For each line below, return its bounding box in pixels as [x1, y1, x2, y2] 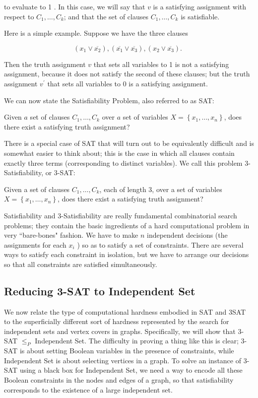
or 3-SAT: [45, 167, 75, 178]
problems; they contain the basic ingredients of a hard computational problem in [4, 220, 250, 230]
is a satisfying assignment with [153, 1, 247, 11]
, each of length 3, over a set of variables [99, 184, 222, 194]
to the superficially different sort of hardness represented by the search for [4, 316, 229, 327]
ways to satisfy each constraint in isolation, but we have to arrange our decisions [4, 249, 249, 260]
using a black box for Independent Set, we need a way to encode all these [19, 365, 243, 375]
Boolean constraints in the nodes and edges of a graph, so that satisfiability [4, 375, 234, 385]
